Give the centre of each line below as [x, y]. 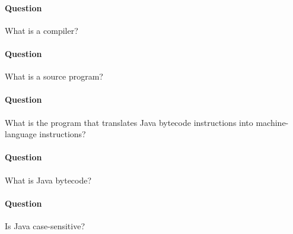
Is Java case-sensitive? [45, 225]
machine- [272, 122]
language [21, 134]
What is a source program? [54, 76]
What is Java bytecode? [48, 180]
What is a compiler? [42, 30]
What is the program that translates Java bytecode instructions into [129, 122]
